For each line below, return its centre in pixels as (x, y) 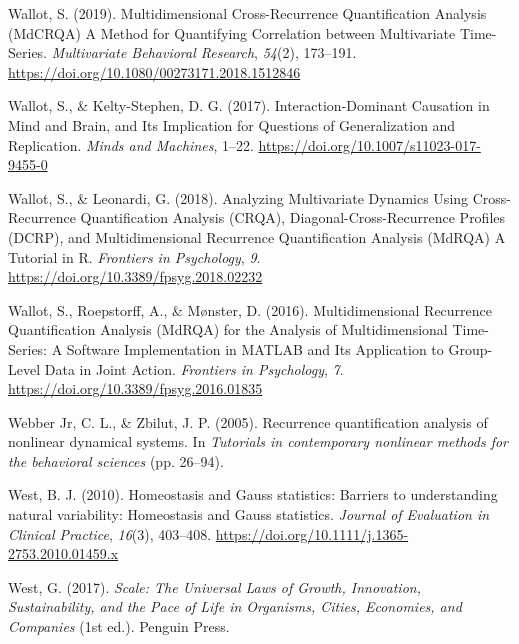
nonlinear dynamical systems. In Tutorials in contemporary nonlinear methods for (258, 441)
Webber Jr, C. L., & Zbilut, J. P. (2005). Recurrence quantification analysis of (248, 421)
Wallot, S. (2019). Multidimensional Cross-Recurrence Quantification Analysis (247, 13)
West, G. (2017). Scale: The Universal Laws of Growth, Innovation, (214, 586)
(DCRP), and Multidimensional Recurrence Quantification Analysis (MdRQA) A (257, 236)
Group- (470, 348)
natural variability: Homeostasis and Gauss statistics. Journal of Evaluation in (249, 514)
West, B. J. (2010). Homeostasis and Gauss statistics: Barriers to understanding (253, 494)
